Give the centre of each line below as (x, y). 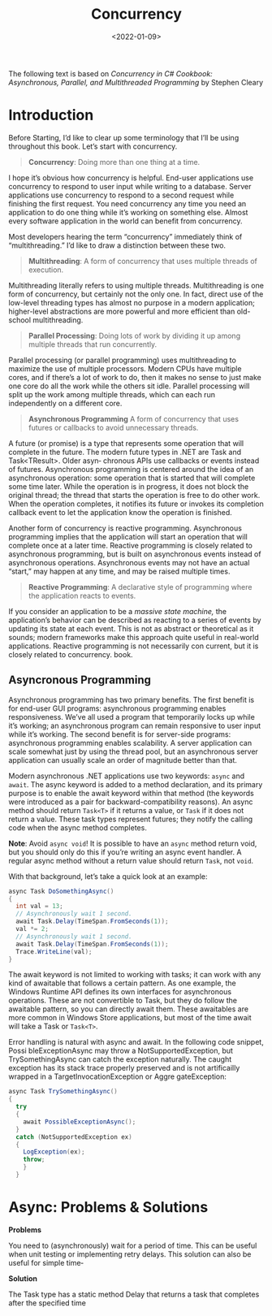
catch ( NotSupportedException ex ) (74, 1137)
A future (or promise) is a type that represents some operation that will (126, 443)
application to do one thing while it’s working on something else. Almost (128, 212)
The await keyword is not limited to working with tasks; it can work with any (135, 975)
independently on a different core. (65, 403)
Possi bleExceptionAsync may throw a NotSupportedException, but (121, 1051)
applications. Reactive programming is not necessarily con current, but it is (134, 646)
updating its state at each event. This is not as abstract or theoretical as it (131, 628)
